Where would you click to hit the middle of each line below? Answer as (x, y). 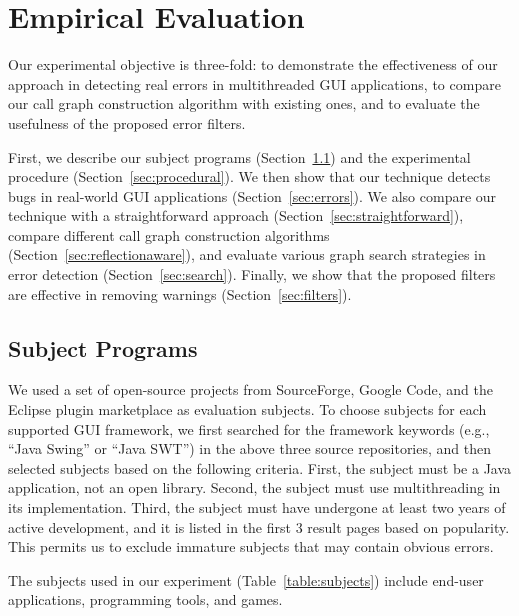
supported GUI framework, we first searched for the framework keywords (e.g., (249, 428)
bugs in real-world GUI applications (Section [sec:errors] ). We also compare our (252, 195)
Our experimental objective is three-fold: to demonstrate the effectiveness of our (253, 64)
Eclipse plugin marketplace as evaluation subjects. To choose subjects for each (247, 409)
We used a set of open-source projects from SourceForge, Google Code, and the (250, 389)
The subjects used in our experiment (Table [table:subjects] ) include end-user (246, 579)
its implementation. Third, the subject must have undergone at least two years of (257, 507)
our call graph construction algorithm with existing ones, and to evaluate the (244, 103)
